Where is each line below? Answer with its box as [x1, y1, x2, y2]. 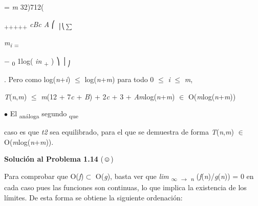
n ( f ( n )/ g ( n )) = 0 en [190, 171, 254, 183]
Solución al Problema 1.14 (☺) [4, 153, 114, 164]
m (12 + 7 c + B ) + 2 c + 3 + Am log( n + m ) [41, 91, 175, 101]
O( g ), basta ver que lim [95, 171, 169, 182]
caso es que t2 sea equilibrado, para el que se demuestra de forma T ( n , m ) [4, 126, 234, 137]
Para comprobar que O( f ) [4, 171, 84, 182]
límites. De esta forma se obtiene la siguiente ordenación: [4, 192, 183, 202]
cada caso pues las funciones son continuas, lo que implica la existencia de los [4, 182, 247, 193]
